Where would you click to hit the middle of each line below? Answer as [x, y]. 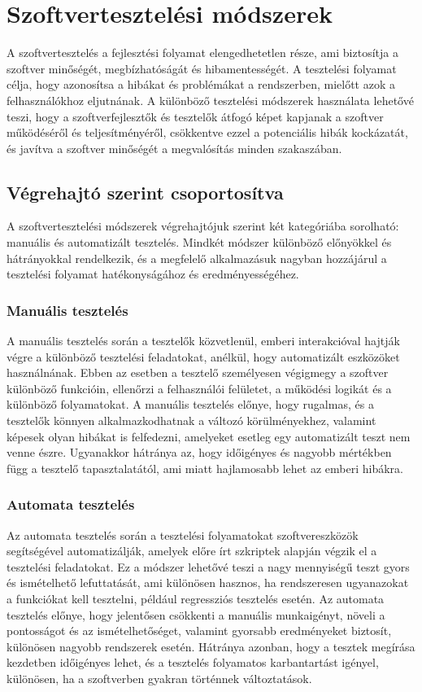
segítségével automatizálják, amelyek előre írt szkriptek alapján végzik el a [192, 551]
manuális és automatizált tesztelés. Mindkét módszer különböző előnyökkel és [199, 242]
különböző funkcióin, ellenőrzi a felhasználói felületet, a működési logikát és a [199, 388]
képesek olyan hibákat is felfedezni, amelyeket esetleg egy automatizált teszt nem [209, 436]
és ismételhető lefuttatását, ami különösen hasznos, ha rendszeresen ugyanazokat [208, 583]
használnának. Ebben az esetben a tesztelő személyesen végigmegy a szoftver [198, 372]
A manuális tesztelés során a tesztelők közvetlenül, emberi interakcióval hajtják [203, 341]
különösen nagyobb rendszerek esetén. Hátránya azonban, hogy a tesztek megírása [211, 646]
